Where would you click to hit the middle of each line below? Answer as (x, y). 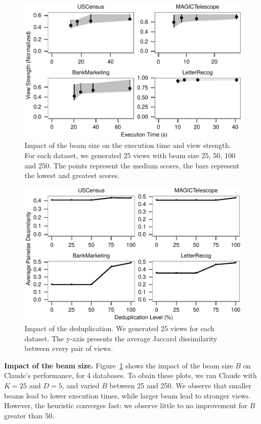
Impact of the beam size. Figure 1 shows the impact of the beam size (118, 365)
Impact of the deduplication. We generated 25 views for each (120, 328)
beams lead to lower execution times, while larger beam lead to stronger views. (127, 395)
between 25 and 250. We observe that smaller (180, 385)
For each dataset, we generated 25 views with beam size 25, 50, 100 (130, 155)
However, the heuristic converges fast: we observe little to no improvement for (126, 405)
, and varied (81, 385)
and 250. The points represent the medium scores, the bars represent (132, 165)
